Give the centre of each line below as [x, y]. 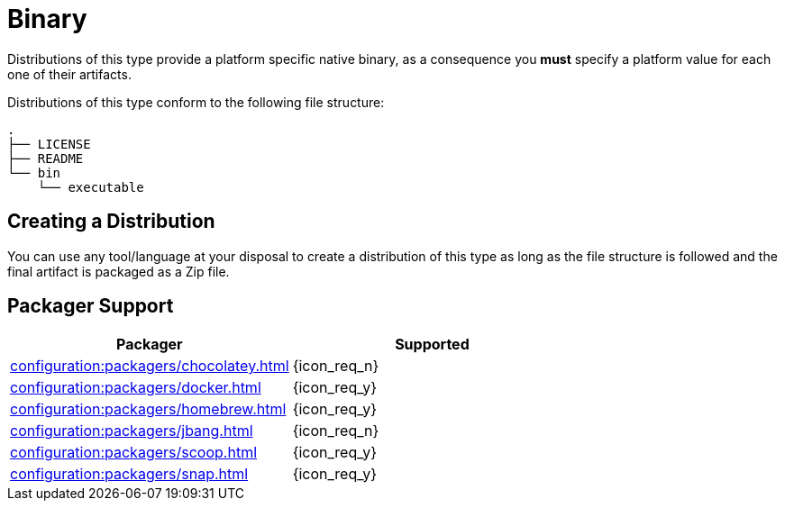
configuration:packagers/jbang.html [132, 431]
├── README [46, 158]
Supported [432, 345]
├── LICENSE [49, 144]
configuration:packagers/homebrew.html [148, 409]
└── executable [91, 187]
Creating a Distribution [111, 222]
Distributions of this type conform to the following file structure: [196, 102]
